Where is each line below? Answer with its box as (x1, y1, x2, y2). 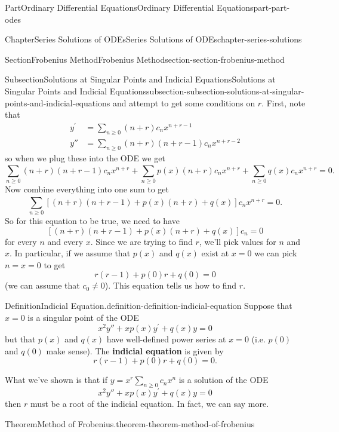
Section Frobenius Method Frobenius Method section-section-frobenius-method (5, 53, 285, 65)
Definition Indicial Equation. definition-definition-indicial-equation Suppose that (5, 299, 292, 311)
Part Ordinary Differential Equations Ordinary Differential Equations (5, 1, 254, 13)
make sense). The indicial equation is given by (46, 344, 224, 357)
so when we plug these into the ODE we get (5, 151, 165, 164)
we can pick (254, 247, 297, 259)
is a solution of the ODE (178, 373, 269, 386)
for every (5, 235, 37, 247)
